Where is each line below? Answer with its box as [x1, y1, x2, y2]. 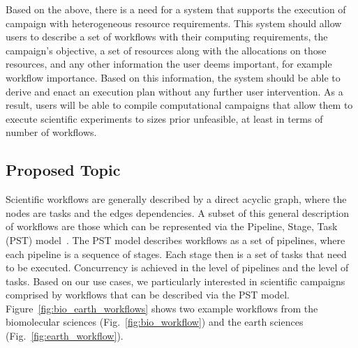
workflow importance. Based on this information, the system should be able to [6, 70, 341, 84]
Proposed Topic [6, 159, 121, 181]
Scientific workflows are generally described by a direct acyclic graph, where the [6, 192, 347, 206]
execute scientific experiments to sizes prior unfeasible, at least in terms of [6, 111, 323, 126]
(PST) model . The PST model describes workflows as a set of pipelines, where [6, 232, 345, 247]
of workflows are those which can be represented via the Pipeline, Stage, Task [6, 219, 338, 234]
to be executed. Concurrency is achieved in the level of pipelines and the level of [6, 260, 349, 275]
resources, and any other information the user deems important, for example [6, 56, 332, 71]
